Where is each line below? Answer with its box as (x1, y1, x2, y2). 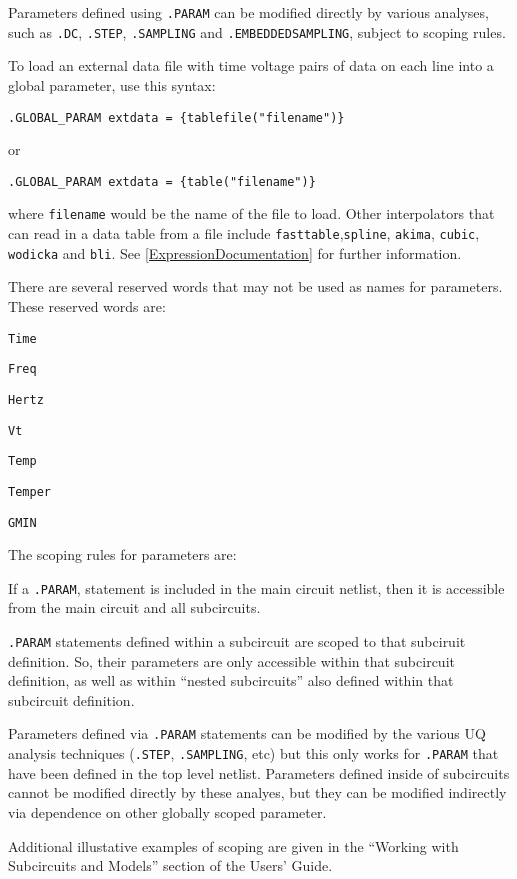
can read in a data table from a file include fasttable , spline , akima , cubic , (8, 223, 480, 244)
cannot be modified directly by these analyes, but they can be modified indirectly (8, 782, 507, 803)
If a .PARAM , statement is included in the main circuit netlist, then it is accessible (8, 577, 505, 598)
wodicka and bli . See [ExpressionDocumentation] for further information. (8, 242, 462, 263)
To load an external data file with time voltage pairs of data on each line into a (8, 55, 494, 76)
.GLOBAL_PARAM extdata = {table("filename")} (8, 174, 316, 189)
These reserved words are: (8, 295, 166, 316)
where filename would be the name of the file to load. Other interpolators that (8, 203, 495, 224)
